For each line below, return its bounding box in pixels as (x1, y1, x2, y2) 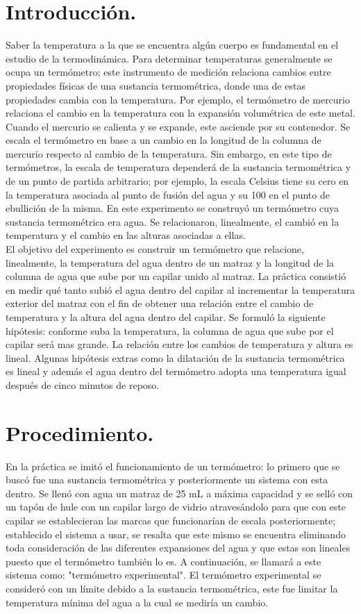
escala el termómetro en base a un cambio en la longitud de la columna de (6, 133, 321, 147)
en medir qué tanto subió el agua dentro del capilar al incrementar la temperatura (6, 282, 355, 297)
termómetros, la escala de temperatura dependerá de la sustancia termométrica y (6, 160, 351, 174)
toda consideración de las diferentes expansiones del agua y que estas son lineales (6, 540, 351, 555)
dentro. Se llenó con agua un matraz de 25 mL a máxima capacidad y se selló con (6, 486, 353, 500)
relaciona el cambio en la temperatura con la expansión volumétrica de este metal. (6, 106, 355, 120)
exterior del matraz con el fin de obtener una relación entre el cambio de (6, 296, 314, 310)
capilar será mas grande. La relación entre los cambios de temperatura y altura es (6, 337, 353, 351)
